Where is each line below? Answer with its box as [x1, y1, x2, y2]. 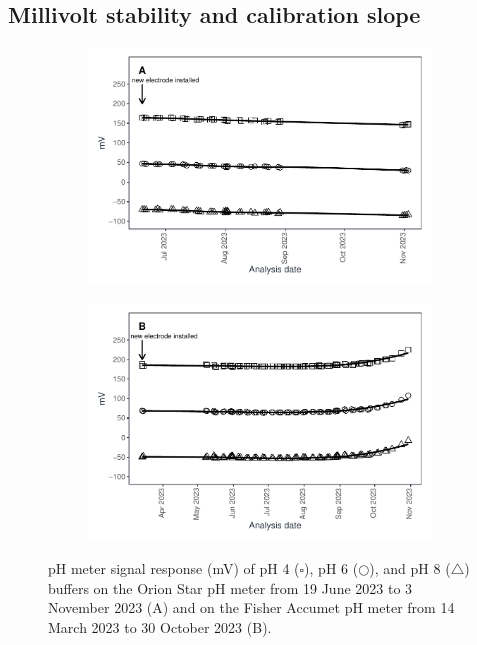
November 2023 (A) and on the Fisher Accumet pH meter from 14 [48, 597, 455, 618]
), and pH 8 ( [369, 558, 451, 579]
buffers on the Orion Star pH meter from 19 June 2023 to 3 [48, 577, 413, 598]
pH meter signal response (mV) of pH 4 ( [48, 558, 300, 579]
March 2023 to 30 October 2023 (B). [48, 617, 272, 638]
